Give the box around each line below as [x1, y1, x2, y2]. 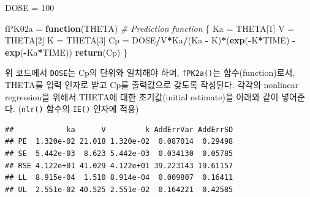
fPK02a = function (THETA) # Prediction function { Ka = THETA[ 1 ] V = [5, 21, 295, 34]
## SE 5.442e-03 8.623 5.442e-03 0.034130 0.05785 [5, 149, 233, 158]
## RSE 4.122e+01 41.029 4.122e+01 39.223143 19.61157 [5, 161, 233, 170]
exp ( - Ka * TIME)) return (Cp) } [5, 45, 127, 58]
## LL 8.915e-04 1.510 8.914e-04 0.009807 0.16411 [5, 173, 233, 182]
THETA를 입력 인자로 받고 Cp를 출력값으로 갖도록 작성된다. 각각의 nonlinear [5, 78, 299, 91]
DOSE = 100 [5, 1, 55, 13]
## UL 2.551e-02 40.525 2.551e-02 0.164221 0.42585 [5, 185, 233, 194]
